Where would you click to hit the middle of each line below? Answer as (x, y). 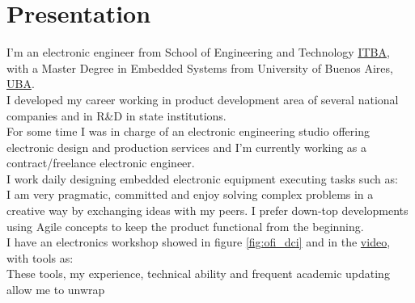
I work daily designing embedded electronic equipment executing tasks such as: (202, 178)
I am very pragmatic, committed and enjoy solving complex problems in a (190, 194)
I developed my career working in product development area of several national (203, 99)
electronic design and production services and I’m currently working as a (187, 147)
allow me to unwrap (56, 290)
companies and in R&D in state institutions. (116, 115)
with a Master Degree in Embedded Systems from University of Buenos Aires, (200, 67)
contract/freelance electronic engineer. (101, 163)
